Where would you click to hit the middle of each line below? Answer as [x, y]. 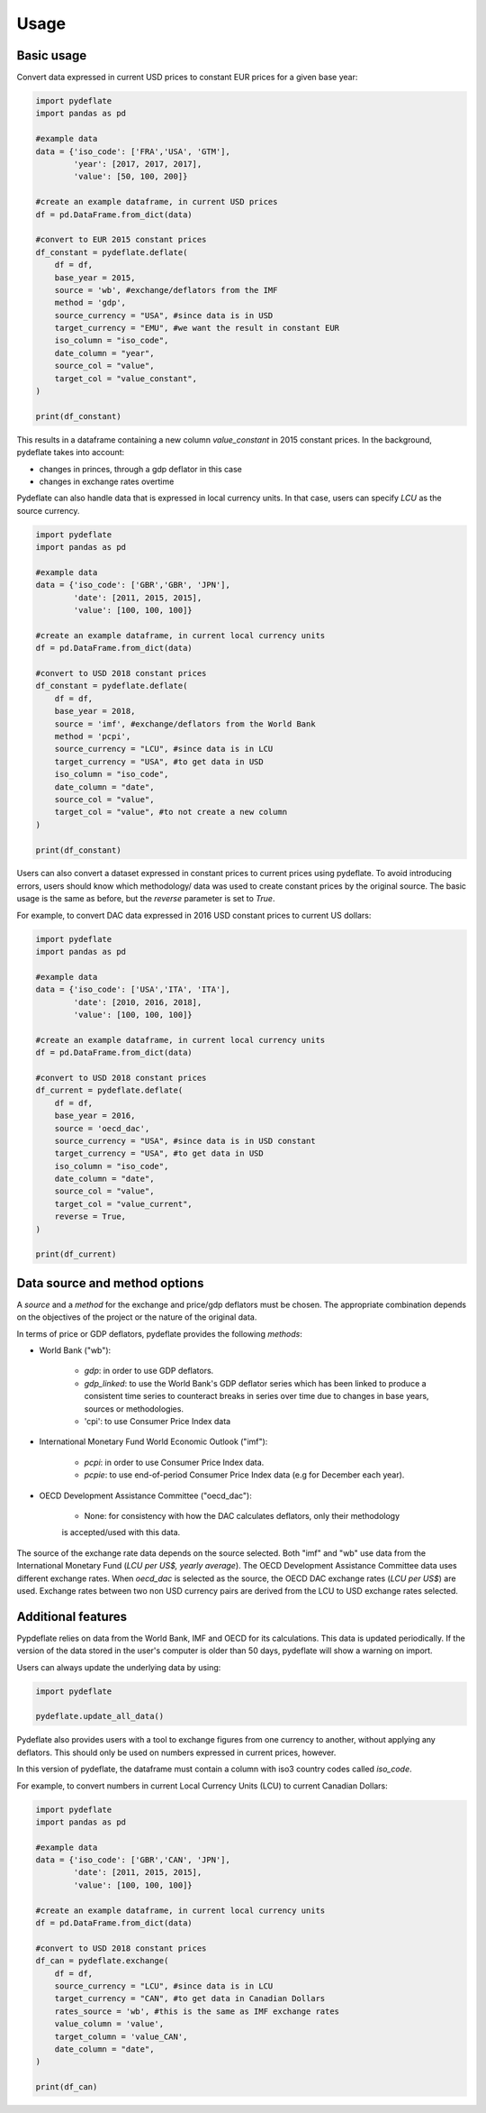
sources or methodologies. [134, 1409]
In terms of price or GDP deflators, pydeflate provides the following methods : [160, 1333]
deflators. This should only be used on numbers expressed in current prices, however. [176, 1752]
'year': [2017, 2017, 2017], [138, 164]
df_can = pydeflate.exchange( [102, 1961]
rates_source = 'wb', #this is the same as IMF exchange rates [197, 2011]
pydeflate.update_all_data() [100, 1716]
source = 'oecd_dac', [102, 1128]
